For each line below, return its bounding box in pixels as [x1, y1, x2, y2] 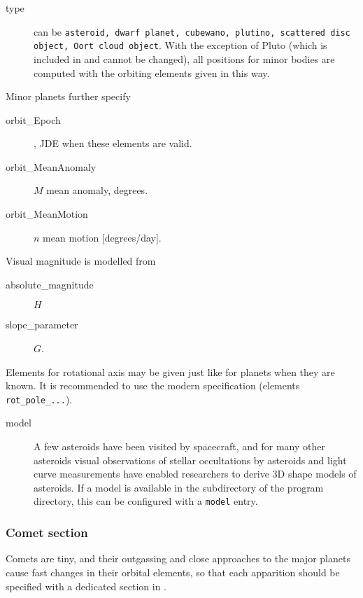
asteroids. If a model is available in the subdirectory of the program [34, 480, 324, 494]
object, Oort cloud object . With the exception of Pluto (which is [34, 38, 327, 53]
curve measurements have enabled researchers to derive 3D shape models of [34, 466, 357, 481]
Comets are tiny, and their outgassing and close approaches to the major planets [6, 551, 350, 566]
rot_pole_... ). [6, 391, 73, 406]
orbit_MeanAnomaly [6, 159, 97, 174]
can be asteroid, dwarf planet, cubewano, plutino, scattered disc [34, 24, 350, 39]
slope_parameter [6, 317, 78, 332]
